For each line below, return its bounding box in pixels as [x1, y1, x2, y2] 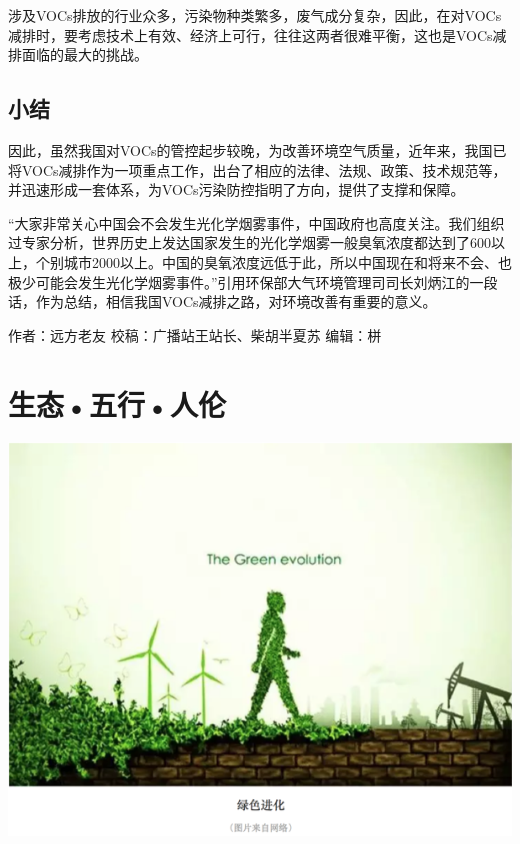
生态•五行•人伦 [8, 383, 227, 424]
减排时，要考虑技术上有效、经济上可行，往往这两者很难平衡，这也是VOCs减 [8, 24, 507, 45]
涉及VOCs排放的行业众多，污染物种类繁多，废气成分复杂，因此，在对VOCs [8, 5, 502, 25]
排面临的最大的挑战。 [8, 44, 148, 65]
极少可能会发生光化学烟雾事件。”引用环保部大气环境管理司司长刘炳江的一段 [8, 271, 498, 292]
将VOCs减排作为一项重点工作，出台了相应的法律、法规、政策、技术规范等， [8, 159, 507, 180]
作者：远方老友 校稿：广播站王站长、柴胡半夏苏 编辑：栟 [8, 324, 382, 345]
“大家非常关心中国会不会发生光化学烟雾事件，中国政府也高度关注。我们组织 [8, 212, 505, 233]
